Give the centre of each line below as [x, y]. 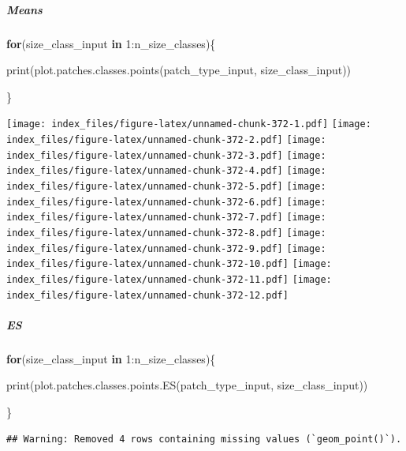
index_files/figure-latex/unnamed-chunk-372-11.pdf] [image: [169, 279]
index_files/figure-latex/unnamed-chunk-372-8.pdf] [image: [166, 233]
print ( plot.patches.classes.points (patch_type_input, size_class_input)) [179, 70]
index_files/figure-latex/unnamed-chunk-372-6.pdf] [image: [166, 202]
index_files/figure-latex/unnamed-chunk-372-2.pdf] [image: [166, 140]
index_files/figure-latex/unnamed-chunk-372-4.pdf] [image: [166, 171]
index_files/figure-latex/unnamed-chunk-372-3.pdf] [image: [166, 155]
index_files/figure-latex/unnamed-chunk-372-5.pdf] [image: [166, 186]
